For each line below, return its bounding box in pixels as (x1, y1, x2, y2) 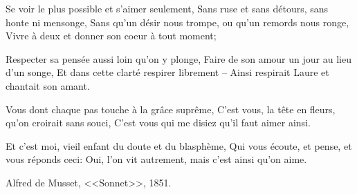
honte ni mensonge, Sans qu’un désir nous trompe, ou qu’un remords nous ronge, (6, 14, 349, 29)
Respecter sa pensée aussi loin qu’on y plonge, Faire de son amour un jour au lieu (6, 51, 351, 66)
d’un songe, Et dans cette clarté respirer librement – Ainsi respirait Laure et (6, 65, 329, 79)
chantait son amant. (6, 78, 90, 93)
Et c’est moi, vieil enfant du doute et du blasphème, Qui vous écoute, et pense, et (6, 138, 352, 153)
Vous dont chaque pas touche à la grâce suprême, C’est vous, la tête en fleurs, (6, 101, 336, 116)
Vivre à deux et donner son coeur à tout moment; (6, 28, 217, 43)
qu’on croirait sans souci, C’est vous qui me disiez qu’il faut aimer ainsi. (6, 115, 311, 130)
